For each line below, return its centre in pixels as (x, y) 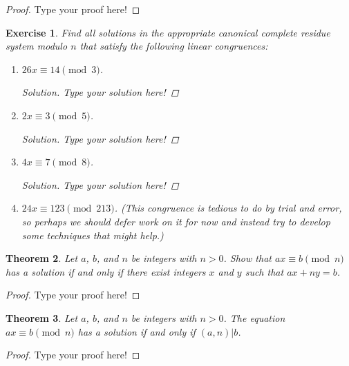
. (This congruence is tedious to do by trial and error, (228, 208)
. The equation (254, 317)
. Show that (247, 258)
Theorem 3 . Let (42, 317)
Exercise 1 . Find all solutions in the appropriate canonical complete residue (168, 32)
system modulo (37, 46)
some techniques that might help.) (93, 235)
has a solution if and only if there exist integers (106, 271)
